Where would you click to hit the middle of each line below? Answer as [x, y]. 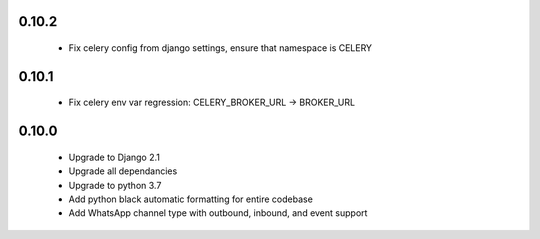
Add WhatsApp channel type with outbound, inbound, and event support [218, 213]
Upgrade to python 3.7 [115, 185]
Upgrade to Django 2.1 [114, 157]
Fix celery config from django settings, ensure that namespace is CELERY [220, 48]
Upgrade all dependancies [123, 171]
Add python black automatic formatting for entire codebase [191, 199]
